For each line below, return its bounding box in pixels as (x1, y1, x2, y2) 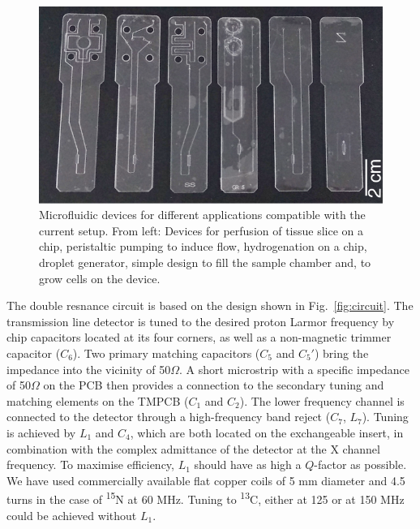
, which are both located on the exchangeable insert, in (130, 424, 404, 441)
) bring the (314, 344, 369, 361)
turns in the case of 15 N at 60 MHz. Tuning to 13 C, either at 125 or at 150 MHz (6, 488, 405, 507)
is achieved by (6, 424, 76, 441)
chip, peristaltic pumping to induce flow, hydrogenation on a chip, (39, 238, 367, 255)
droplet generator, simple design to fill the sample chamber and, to (39, 254, 371, 271)
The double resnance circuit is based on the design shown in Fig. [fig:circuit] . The (6, 297, 414, 314)
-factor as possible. (314, 456, 407, 473)
